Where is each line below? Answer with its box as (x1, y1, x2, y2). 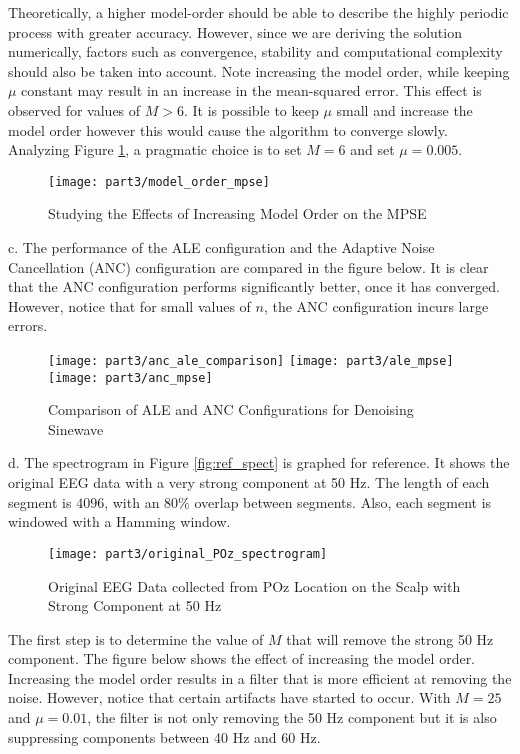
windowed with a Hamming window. (8, 511, 231, 532)
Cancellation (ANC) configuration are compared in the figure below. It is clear (8, 256, 489, 277)
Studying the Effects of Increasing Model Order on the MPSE (48, 203, 427, 224)
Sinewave (48, 418, 104, 439)
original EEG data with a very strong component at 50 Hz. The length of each (8, 472, 490, 493)
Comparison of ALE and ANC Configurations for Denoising (48, 399, 414, 420)
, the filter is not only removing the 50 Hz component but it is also (87, 707, 497, 728)
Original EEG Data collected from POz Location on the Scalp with (48, 575, 461, 596)
